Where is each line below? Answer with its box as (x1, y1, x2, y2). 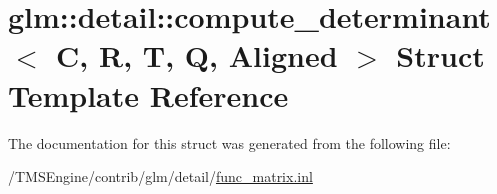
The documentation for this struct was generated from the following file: (8, 132, 451, 153)
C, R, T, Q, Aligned (56, 35, 338, 76)
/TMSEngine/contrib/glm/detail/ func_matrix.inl (8, 166, 313, 187)
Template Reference (8, 74, 289, 115)
